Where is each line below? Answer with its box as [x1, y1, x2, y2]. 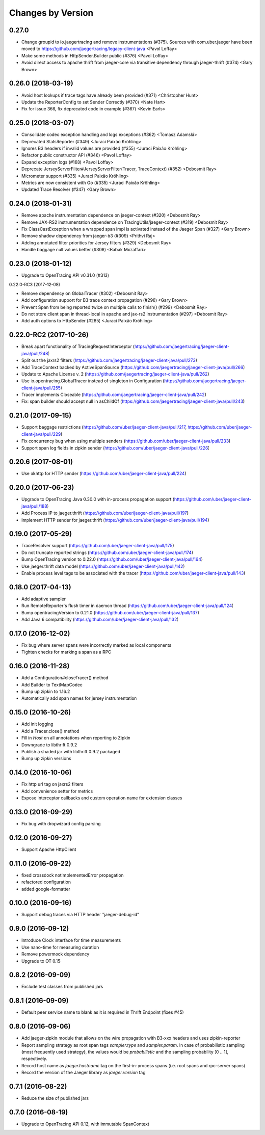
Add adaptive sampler [21, 596, 66, 602]
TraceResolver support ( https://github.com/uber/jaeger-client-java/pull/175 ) [21, 543, 174, 549]
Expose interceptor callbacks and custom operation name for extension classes [21, 795, 183, 801]
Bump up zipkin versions [21, 756, 71, 762]
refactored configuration [21, 879, 71, 885]
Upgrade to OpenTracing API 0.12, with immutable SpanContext [21, 1121, 150, 1127]
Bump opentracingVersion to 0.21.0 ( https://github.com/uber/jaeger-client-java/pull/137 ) [21, 609, 200, 615]
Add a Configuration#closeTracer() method [21, 675, 108, 681]
